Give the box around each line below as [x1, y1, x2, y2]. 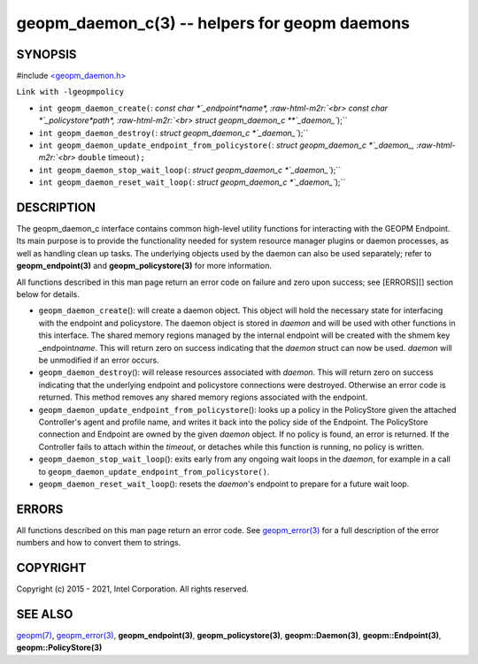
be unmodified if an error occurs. [38, 355, 159, 365]
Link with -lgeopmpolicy [16, 87, 124, 97]
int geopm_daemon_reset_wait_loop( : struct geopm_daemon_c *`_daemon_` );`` [38, 177, 346, 187]
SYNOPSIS [16, 47, 77, 62]
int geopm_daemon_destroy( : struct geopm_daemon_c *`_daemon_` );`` [38, 127, 309, 138]
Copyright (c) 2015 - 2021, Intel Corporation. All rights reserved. [16, 584, 250, 594]
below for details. [16, 289, 80, 300]
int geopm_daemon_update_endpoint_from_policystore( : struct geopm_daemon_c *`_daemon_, [38, 140, 415, 150]
